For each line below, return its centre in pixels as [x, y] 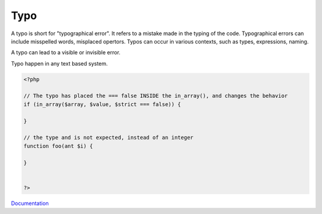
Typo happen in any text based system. [59, 63]
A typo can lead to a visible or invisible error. [66, 52]
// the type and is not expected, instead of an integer [109, 138]
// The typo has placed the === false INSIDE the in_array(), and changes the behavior [156, 96]
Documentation [30, 203]
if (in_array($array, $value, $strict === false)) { [102, 104]
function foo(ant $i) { [58, 146]
